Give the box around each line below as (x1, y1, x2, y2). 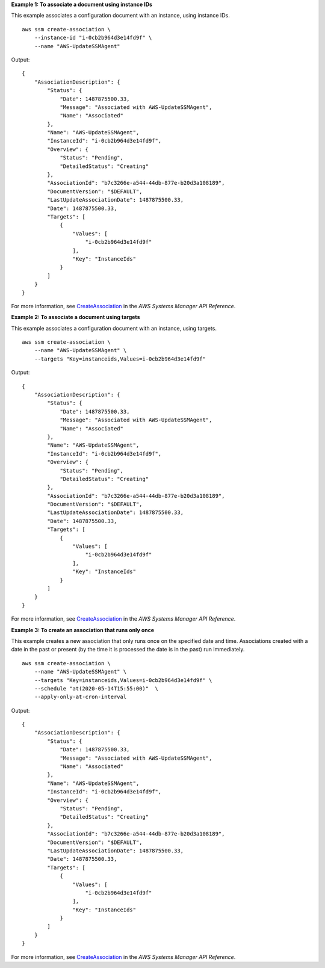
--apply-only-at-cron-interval (34, 693, 127, 701)
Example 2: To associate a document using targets (11, 314, 140, 321)
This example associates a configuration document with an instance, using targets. (11, 324, 217, 332)
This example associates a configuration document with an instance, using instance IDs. (11, 12, 230, 19)
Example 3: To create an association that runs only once (11, 626, 155, 633)
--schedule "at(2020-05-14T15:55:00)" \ (34, 685, 159, 692)
